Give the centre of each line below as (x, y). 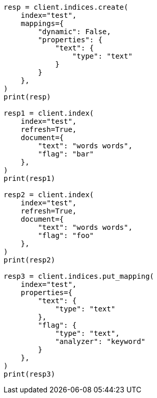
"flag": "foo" (66, 235)
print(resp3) (30, 374)
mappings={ (42, 23)
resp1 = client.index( (49, 113)
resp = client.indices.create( (66, 7)
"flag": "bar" (66, 154)
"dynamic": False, (74, 32)
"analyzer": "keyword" (100, 341)
